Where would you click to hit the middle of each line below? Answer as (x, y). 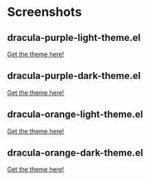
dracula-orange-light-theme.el (75, 115)
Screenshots (45, 12)
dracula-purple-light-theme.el (74, 38)
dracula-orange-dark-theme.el (75, 153)
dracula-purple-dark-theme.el (74, 76)
